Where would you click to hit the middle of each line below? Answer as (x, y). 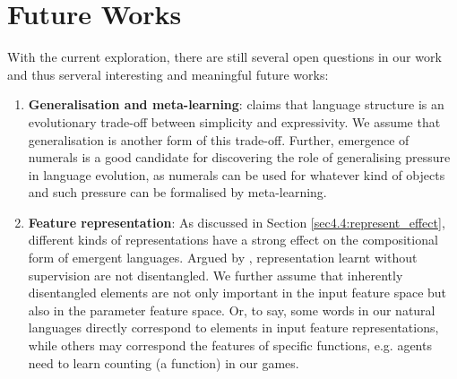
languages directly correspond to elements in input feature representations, (233, 327)
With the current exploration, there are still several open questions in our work (224, 57)
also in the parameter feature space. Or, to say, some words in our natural (232, 310)
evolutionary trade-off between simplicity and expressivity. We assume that (234, 121)
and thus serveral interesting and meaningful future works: (168, 74)
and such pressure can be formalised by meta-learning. (177, 192)
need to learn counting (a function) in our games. (164, 362)
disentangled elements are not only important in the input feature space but (237, 293)
